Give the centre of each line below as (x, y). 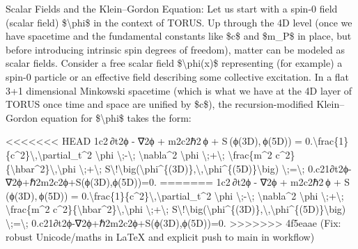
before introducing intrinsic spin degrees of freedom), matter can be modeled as (176, 49)
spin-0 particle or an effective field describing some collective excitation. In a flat (178, 76)
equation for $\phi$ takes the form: (116, 117)
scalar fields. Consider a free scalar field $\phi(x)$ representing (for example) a (174, 63)
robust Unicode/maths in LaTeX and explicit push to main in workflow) (160, 236)
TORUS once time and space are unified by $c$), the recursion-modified (159, 104)
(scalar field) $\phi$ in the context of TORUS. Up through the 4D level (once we (179, 22)
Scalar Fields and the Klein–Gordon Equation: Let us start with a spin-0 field (172, 8)
